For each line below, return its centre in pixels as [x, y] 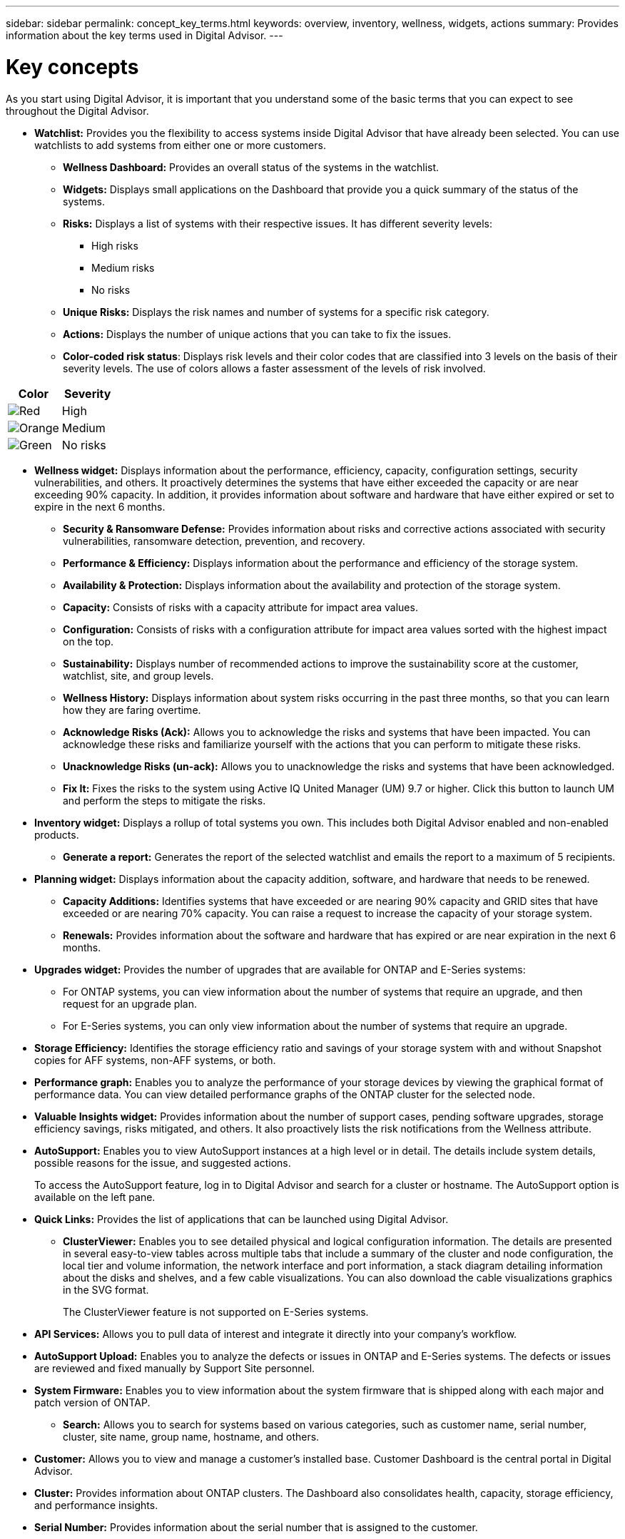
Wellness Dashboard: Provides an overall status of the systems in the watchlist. [251, 167]
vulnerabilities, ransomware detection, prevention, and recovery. [214, 541]
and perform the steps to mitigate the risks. [164, 800]
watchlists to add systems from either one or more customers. [180, 145]
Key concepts [72, 67]
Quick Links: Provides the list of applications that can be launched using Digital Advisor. [242, 1219]
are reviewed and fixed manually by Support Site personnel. [175, 1368]
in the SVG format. [106, 1289]
